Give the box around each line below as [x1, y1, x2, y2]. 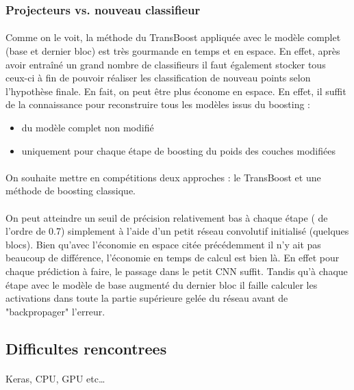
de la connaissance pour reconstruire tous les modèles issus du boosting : [5, 97, 311, 112]
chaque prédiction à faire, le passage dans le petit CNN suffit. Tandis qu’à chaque [5, 263, 348, 278]
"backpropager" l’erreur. [5, 304, 105, 318]
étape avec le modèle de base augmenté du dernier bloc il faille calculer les [5, 277, 318, 291]
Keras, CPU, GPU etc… [5, 371, 105, 385]
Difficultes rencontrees [5, 337, 167, 359]
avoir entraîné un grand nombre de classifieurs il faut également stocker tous [5, 57, 326, 71]
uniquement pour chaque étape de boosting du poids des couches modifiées [21, 143, 336, 157]
